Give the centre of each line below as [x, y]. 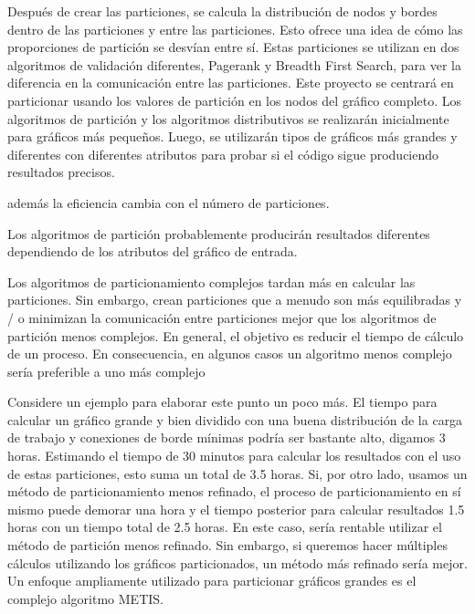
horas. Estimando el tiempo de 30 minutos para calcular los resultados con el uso [234, 456]
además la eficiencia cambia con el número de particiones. [169, 202]
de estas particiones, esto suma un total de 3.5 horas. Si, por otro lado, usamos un [237, 473]
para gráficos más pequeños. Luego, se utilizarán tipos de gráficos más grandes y [232, 136]
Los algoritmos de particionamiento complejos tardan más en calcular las [211, 281]
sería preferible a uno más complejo [106, 371]
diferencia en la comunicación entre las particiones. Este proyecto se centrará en [231, 83]
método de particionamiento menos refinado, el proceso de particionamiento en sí [234, 491]
